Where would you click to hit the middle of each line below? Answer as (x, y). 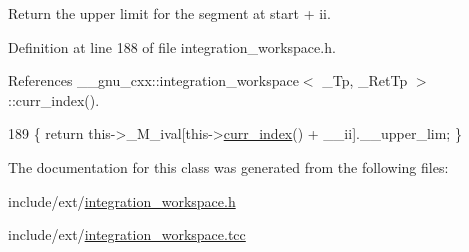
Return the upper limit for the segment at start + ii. (169, 13)
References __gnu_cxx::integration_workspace (153, 80)
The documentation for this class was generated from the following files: (228, 166)
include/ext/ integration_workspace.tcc (127, 234)
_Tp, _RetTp (365, 80)
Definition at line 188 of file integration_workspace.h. (172, 46)
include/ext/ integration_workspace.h (122, 200)
